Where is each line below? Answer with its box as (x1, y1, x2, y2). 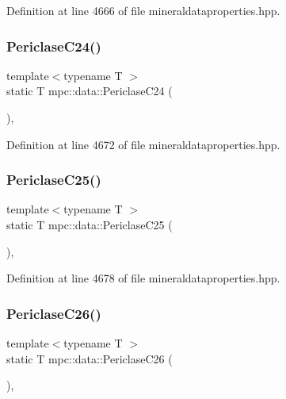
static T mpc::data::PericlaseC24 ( (6, 82, 173, 99)
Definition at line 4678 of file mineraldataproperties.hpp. (6, 270, 280, 286)
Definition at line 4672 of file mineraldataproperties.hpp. (6, 136, 280, 152)
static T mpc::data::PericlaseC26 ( (6, 350, 173, 366)
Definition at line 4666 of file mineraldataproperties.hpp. (6, 2, 280, 18)
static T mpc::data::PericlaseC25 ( (6, 217, 173, 232)
